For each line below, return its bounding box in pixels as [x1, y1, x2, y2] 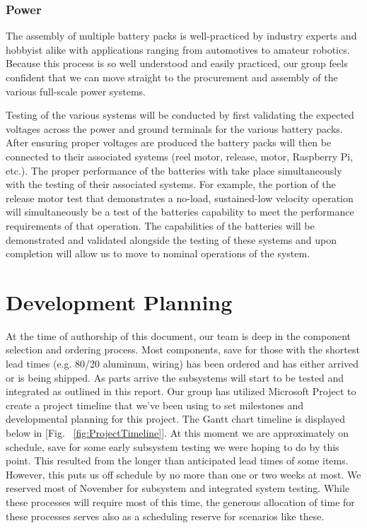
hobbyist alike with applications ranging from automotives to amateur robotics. [6, 42, 350, 57]
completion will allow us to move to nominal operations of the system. [6, 246, 310, 261]
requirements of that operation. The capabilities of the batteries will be [6, 218, 315, 233]
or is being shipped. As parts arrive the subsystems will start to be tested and [6, 370, 344, 385]
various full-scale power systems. [6, 83, 146, 98]
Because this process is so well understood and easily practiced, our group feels [6, 56, 348, 71]
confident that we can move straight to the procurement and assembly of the [6, 70, 338, 84]
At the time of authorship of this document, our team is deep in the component [6, 328, 351, 343]
